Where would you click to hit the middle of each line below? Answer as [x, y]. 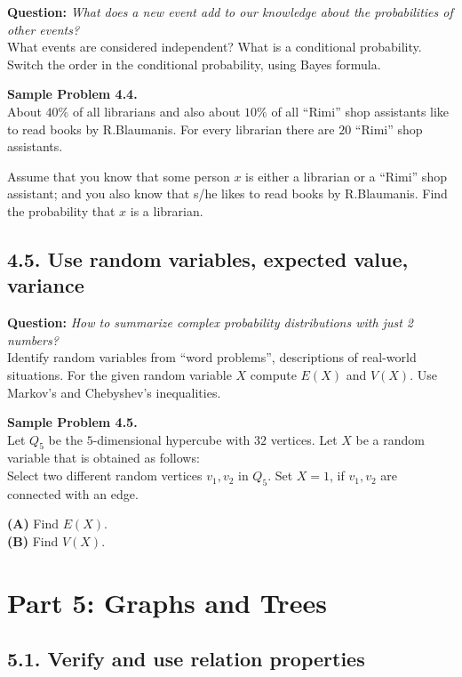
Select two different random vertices [105, 476]
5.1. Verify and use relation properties [186, 659]
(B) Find [33, 541]
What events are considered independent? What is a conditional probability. [215, 47]
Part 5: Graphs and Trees [167, 602]
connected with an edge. [73, 493]
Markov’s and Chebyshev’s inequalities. [114, 392]
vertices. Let [304, 439]
